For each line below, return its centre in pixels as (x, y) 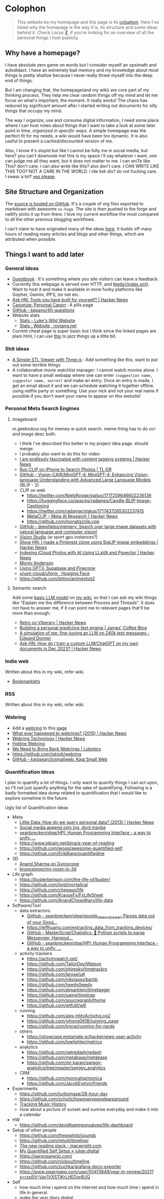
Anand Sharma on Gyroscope (49, 864)
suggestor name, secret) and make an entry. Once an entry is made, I (82, 380)
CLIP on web (32, 490)
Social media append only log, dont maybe (63, 828)
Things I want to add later (45, 254)
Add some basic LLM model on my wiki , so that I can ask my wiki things (84, 597)
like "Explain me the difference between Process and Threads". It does (83, 603)
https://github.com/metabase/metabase (67, 1057)
